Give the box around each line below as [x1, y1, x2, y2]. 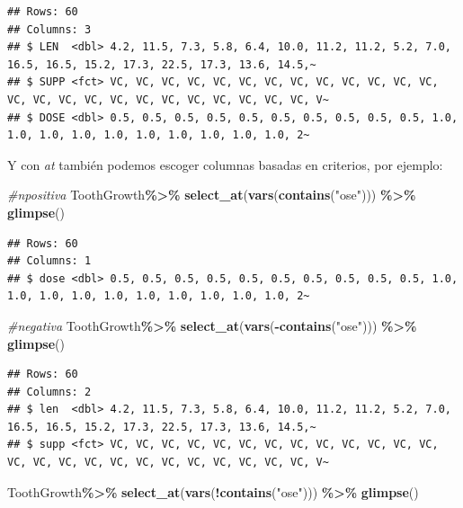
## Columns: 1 [7, 254, 92, 268]
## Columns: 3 [7, 22, 92, 36]
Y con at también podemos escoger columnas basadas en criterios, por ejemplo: [7, 155, 443, 174]
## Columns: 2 [7, 385, 92, 398]
